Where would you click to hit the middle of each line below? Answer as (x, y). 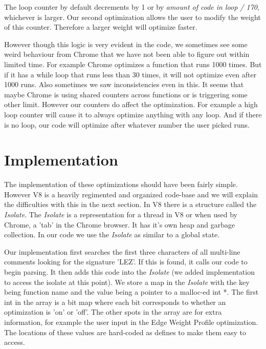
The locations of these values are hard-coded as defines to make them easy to (125, 332)
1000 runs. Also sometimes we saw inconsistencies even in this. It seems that (124, 84)
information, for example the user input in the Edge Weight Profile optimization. (131, 322)
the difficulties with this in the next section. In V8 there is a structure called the (130, 204)
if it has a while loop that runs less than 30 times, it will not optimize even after (130, 74)
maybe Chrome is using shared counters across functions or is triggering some (126, 94)
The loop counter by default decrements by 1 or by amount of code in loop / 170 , (132, 7)
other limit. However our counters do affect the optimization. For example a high (131, 104)
